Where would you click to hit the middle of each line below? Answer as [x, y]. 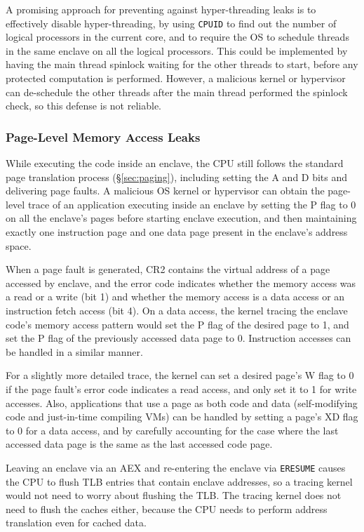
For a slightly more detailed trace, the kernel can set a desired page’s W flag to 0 [180, 375]
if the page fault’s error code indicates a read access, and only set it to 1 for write [181, 388]
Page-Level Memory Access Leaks [103, 137]
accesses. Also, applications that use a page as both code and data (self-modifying [182, 403]
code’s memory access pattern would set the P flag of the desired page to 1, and [177, 324]
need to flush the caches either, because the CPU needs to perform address [167, 508]
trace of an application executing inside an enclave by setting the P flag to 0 [192, 204]
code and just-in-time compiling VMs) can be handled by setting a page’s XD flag [182, 417]
